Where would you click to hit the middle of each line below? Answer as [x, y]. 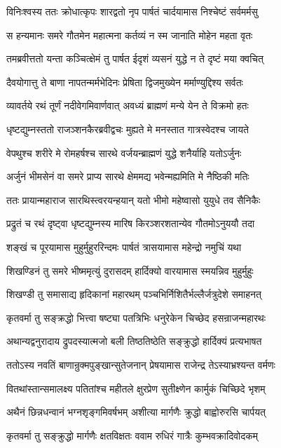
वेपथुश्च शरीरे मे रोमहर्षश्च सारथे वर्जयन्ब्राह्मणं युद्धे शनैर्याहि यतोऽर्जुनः [124, 152]
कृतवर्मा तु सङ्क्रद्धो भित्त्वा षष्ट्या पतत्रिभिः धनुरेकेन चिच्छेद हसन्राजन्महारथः [136, 317]
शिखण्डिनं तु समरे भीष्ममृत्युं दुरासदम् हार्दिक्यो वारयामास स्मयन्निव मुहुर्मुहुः [130, 270]
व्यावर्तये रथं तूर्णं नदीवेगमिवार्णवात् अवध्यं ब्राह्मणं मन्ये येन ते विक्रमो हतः [128, 106]
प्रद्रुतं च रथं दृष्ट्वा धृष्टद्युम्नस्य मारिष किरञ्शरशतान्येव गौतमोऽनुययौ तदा [131, 223]
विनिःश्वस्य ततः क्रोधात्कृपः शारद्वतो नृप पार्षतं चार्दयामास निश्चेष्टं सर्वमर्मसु [132, 11]
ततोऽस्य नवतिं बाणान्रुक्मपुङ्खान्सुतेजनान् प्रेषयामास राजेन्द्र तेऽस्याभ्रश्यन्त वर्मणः [141, 364]
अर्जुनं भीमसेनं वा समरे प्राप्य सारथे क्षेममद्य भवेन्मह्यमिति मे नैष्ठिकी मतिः [128, 176]
